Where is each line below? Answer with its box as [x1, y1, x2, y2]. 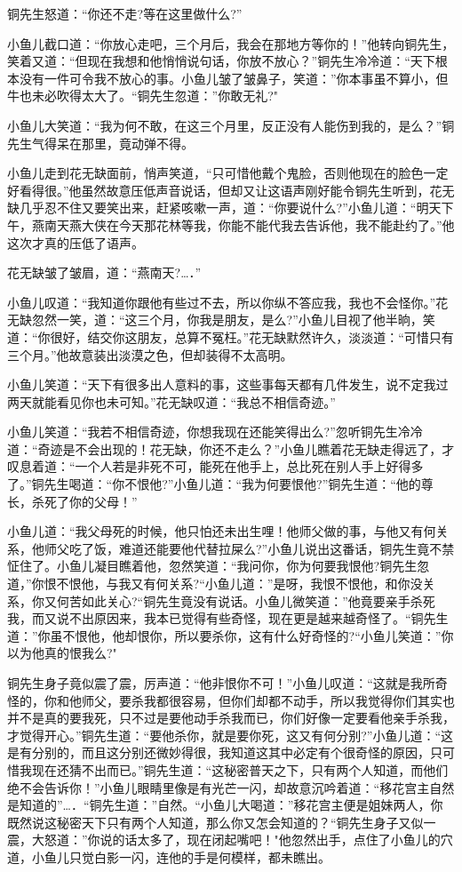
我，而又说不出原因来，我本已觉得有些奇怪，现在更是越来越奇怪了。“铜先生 [7, 609, 449, 628]
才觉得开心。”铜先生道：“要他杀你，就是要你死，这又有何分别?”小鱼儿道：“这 [7, 725, 454, 744]
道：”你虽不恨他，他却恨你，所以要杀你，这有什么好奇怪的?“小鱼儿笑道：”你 [7, 626, 454, 644]
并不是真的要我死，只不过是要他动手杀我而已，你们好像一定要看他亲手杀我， [7, 708, 455, 727]
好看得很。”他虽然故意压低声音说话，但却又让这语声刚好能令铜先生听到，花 [7, 180, 442, 199]
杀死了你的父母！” [31, 492, 138, 510]
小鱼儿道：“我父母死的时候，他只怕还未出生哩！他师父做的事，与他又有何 [7, 522, 436, 540]
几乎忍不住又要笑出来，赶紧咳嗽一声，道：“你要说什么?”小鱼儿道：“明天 [19, 198, 442, 217]
